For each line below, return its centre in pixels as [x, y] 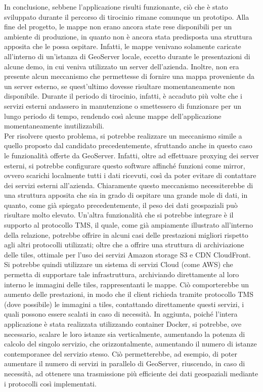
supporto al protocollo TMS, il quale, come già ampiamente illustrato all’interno [128, 225]
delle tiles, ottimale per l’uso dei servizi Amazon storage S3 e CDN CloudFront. [127, 254]
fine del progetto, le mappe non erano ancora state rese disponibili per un [118, 27]
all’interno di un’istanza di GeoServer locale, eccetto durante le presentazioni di [127, 56]
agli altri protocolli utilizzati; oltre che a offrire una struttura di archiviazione [124, 245]
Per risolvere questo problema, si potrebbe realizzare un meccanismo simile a [123, 135]
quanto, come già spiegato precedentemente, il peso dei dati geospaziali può [121, 205]
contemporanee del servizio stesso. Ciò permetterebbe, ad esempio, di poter [121, 353]
